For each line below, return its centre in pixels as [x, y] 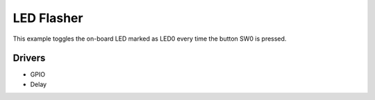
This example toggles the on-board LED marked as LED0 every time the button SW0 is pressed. [150, 39]
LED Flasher [48, 18]
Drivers [29, 58]
